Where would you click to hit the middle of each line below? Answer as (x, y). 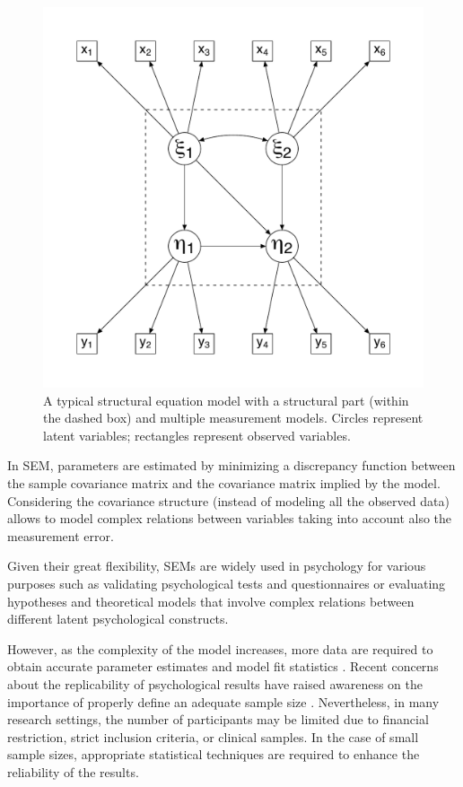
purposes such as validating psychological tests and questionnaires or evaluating (227, 583)
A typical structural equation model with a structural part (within (226, 400)
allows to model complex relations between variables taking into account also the (230, 518)
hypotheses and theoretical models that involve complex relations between (211, 601)
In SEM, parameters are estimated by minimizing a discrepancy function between (231, 465)
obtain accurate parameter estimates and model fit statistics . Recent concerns (223, 666)
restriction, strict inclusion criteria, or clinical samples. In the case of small (213, 736)
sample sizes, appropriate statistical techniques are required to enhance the (214, 754)
